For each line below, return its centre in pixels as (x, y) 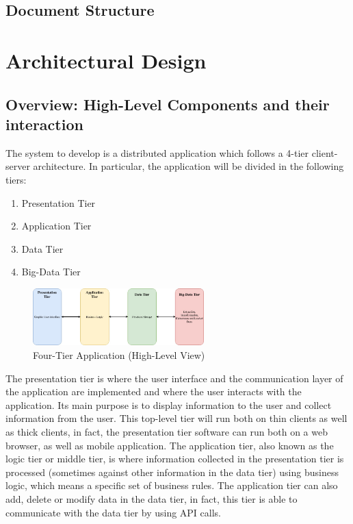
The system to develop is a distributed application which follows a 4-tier (157, 152)
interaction (44, 124)
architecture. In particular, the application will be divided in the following (188, 166)
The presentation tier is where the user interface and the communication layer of (174, 378)
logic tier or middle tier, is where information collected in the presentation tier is (175, 459)
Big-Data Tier (51, 272)
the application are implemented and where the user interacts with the (154, 391)
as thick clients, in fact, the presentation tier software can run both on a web (167, 432)
